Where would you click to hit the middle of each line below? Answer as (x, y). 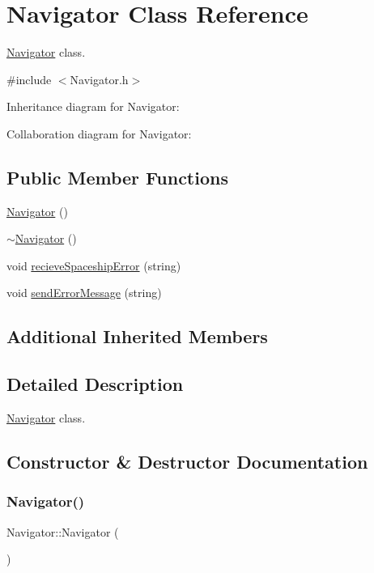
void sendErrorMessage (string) (84, 293)
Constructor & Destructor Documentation (187, 462)
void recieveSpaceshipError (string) (94, 265)
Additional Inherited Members (137, 336)
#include (29, 79)
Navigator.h (99, 79)
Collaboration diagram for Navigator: (99, 133)
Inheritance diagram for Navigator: (93, 106)
